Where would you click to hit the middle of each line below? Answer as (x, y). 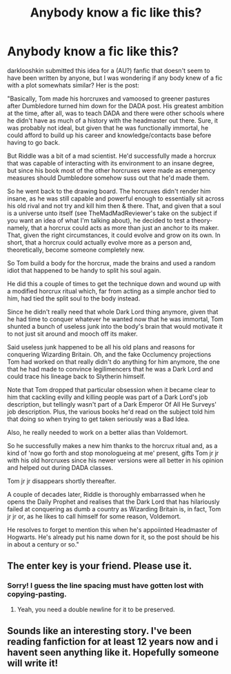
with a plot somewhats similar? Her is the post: (73, 85)
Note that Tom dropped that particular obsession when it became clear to (111, 389)
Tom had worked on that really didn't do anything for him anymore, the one (114, 361)
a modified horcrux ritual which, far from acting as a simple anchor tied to (111, 291)
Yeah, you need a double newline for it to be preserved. (96, 609)
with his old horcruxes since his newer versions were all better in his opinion (115, 460)
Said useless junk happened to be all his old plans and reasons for (101, 347)
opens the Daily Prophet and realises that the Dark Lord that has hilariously (113, 502)
